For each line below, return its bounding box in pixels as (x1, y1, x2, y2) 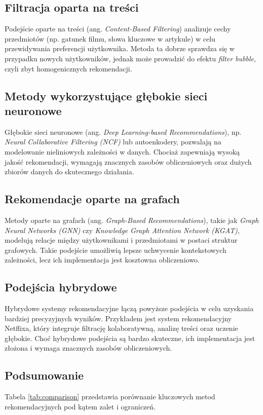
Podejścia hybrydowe (5, 279, 117, 295)
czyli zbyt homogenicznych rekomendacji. (5, 63, 132, 73)
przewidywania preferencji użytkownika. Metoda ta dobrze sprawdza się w (5, 43, 235, 54)
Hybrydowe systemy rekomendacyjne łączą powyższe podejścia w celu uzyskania (5, 303, 254, 314)
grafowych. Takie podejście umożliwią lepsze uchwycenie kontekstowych (5, 244, 227, 255)
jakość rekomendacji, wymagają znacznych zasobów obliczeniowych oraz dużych (5, 156, 252, 167)
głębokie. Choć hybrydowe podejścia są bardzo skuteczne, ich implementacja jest (5, 332, 255, 343)
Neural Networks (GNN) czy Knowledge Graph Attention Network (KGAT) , (5, 224, 240, 235)
